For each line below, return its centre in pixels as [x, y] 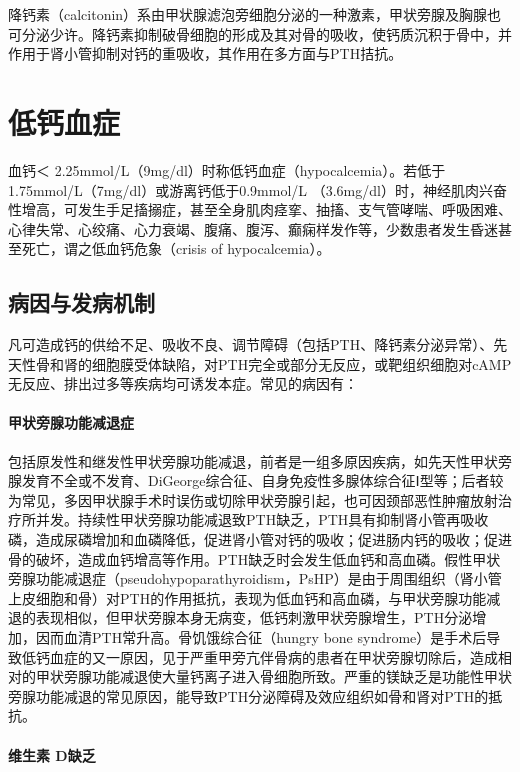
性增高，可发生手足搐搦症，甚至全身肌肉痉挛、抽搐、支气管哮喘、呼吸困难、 [260, 209]
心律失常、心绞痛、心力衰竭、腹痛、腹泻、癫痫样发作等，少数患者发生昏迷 [253, 228]
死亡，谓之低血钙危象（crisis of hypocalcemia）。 [176, 248]
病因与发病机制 [81, 302]
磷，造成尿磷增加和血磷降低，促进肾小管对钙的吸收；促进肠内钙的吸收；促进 [260, 539]
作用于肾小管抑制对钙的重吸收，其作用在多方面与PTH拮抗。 [205, 53]
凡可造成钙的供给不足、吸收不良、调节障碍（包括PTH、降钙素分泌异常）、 [251, 344]
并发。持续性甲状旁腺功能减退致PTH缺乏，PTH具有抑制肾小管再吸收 [262, 519]
